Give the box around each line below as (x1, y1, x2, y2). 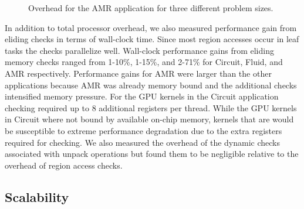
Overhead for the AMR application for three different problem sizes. (28, 2, 273, 13)
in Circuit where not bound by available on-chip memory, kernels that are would (5, 113, 294, 125)
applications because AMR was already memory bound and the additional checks (5, 78, 297, 91)
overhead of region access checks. (5, 159, 123, 171)
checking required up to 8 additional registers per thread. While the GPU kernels (5, 101, 297, 114)
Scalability (5, 187, 69, 205)
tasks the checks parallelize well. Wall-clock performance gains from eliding (5, 44, 274, 56)
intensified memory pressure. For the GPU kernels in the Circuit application (5, 90, 279, 102)
